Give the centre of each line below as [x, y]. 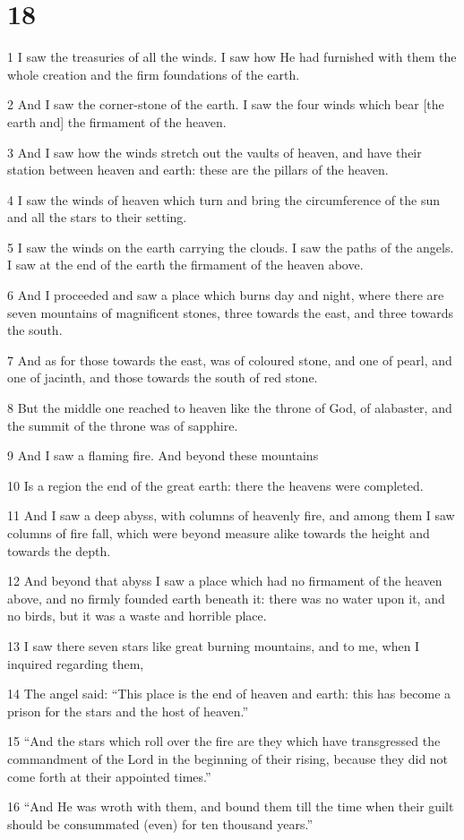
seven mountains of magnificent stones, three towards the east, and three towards [231, 312]
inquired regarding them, [76, 663]
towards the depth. [59, 550]
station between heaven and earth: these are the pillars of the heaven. [198, 170]
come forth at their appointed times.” [109, 776]
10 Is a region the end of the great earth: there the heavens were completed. [215, 485]
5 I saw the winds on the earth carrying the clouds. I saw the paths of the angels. [231, 247]
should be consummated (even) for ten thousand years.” [160, 823]
